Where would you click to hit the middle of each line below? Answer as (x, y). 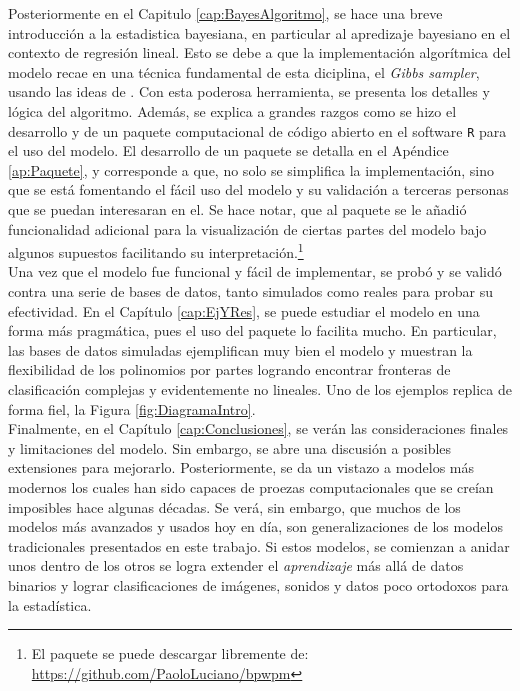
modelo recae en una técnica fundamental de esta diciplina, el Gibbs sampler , (244, 71)
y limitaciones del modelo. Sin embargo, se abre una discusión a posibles (230, 447)
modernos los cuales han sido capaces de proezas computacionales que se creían (251, 486)
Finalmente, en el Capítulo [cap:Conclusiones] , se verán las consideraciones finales (258, 428)
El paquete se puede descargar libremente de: (170, 653)
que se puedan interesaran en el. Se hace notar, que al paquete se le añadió (237, 209)
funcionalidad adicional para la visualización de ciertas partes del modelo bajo (247, 228)
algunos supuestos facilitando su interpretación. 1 (156, 250)
